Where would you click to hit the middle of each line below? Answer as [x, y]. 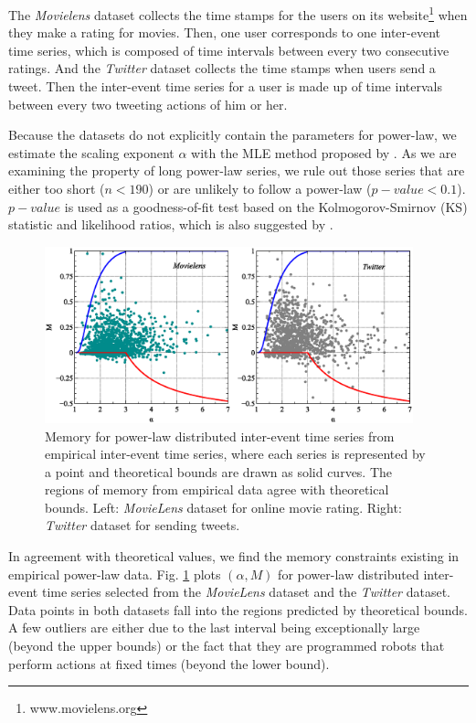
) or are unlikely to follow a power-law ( [260, 188]
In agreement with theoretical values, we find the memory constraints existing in [234, 556]
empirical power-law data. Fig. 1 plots [115, 574]
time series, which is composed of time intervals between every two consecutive [229, 50]
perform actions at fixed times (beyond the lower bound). [169, 663]
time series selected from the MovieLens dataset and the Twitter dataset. [246, 592]
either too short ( [57, 188]
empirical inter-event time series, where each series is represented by [235, 454]
